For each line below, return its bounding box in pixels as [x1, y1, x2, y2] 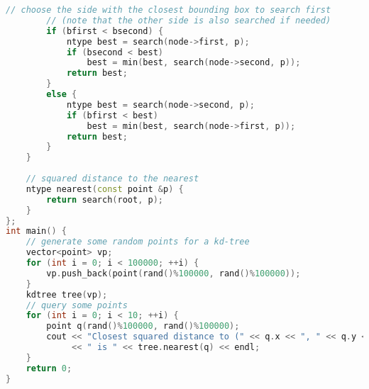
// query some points [26, 300, 128, 310]
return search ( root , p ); [46, 194, 163, 205]
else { [46, 89, 77, 99]
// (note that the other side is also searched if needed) [46, 15, 331, 26]
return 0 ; [26, 363, 72, 373]
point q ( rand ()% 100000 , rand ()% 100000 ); [46, 321, 240, 332]
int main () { [6, 226, 67, 237]
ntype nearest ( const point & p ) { [26, 184, 184, 194]
